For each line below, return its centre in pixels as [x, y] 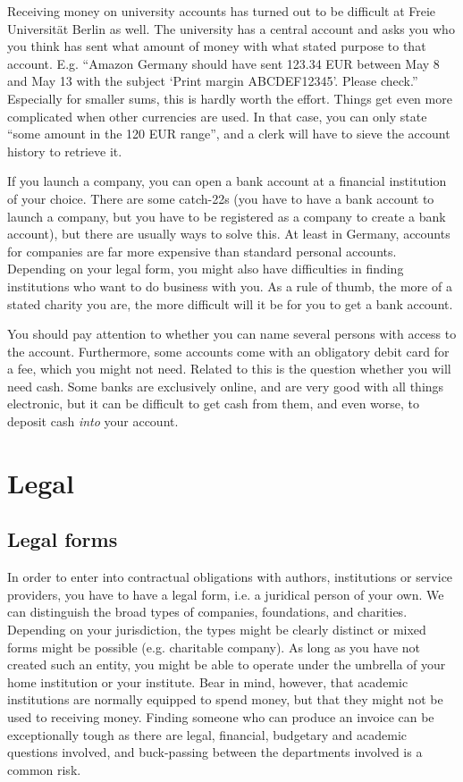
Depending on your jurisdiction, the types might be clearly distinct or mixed [217, 630]
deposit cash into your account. [93, 421]
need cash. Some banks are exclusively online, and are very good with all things [226, 386]
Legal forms [63, 539]
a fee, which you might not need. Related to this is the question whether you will [229, 369]
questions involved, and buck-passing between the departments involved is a [215, 752]
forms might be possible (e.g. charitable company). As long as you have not [214, 647]
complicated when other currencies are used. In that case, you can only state [217, 116]
